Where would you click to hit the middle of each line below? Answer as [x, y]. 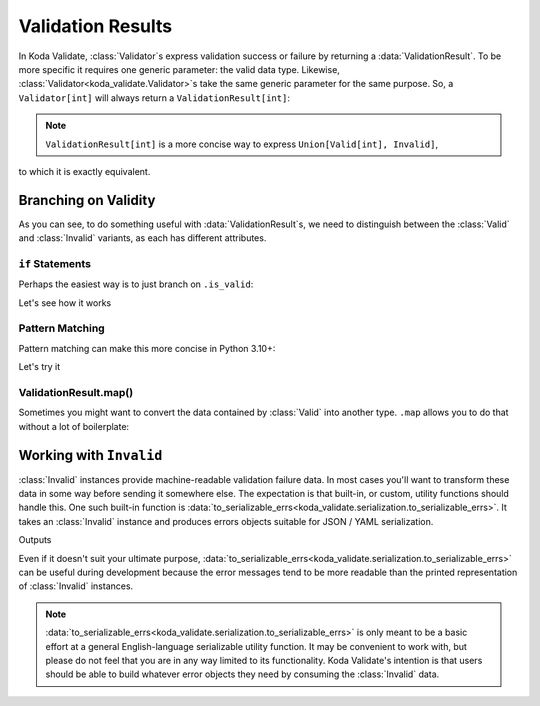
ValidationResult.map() [76, 393]
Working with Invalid [90, 455]
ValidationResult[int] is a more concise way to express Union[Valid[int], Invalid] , [242, 144]
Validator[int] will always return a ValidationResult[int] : [154, 97]
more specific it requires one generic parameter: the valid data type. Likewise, [179, 69]
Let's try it [39, 367]
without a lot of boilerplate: [74, 426]
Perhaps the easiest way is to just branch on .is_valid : [136, 284]
